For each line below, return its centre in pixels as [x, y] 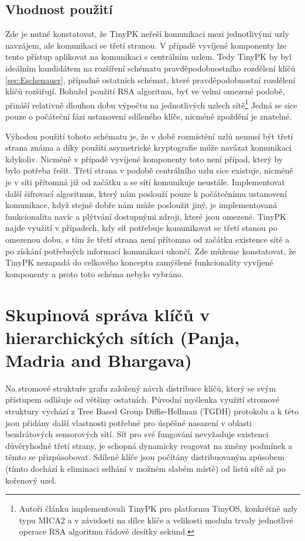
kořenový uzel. [31, 480]
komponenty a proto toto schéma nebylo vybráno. [95, 273]
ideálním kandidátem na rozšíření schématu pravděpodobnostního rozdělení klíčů [150, 68]
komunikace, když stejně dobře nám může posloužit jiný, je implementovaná [141, 205]
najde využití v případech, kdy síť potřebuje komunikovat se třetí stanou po [141, 228]
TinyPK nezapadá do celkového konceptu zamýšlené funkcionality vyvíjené [139, 262]
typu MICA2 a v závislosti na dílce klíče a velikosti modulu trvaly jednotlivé [156, 520]
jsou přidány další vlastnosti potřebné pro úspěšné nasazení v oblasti [129, 422]
